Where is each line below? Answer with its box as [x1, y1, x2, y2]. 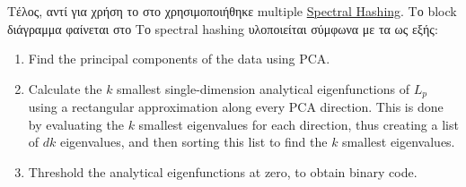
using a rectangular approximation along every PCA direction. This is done [28, 98, 444, 116]
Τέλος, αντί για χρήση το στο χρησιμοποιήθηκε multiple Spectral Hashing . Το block [7, 2, 457, 20]
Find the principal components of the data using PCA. [28, 49, 330, 68]
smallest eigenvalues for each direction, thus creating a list [138, 115, 459, 133]
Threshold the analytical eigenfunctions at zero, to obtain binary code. [28, 163, 418, 182]
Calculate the [28, 79, 102, 98]
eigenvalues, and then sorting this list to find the [59, 132, 328, 151]
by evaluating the [28, 115, 124, 133]
